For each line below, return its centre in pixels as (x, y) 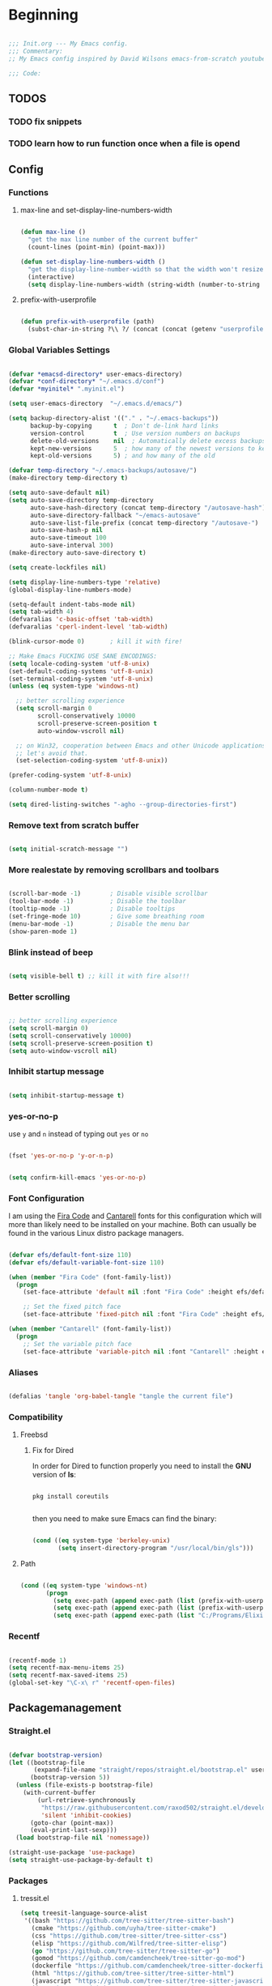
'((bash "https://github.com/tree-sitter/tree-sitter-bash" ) (129, 1921)
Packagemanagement (65, 1708)
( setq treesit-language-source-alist (84, 1913)
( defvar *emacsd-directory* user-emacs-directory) (96, 374)
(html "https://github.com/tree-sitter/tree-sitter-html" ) (133, 1974)
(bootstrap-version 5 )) (70, 1778)
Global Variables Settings (59, 350)
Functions (28, 192)
